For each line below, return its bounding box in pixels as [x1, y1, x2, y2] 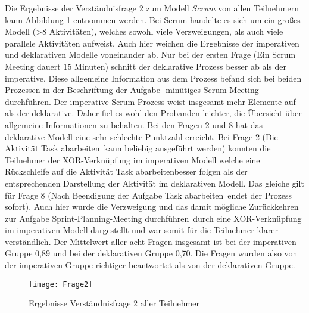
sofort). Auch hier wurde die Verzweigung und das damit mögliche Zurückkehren [5, 200, 299, 213]
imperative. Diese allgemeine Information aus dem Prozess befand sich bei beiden [5, 72, 302, 84]
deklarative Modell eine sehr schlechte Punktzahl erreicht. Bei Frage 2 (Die [5, 130, 278, 142]
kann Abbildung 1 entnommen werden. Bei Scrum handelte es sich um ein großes [5, 13, 301, 26]
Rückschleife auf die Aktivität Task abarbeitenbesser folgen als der [5, 165, 248, 178]
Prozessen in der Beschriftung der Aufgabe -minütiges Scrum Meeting [5, 83, 259, 96]
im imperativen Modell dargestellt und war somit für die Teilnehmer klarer [5, 224, 278, 236]
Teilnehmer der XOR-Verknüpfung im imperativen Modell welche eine [5, 153, 260, 166]
